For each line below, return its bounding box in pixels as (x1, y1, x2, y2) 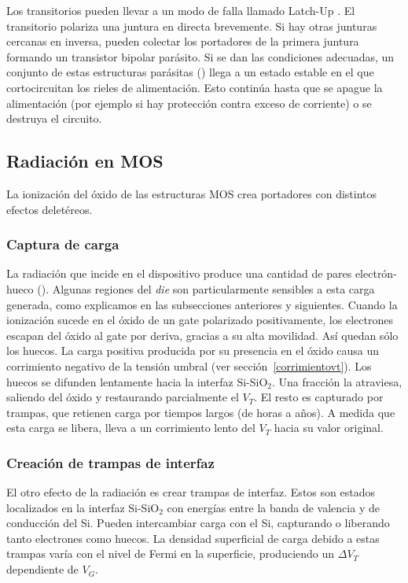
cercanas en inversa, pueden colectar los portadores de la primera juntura (6, 33, 359, 50)
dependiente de (6, 561, 79, 577)
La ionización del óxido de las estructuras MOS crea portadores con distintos (6, 185, 377, 201)
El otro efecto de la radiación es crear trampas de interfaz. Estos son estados (6, 484, 375, 500)
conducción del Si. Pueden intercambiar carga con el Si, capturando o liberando (6, 515, 390, 531)
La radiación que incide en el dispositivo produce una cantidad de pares (6, 265, 352, 282)
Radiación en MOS (6, 149, 164, 173)
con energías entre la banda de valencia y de (167, 499, 380, 515)
